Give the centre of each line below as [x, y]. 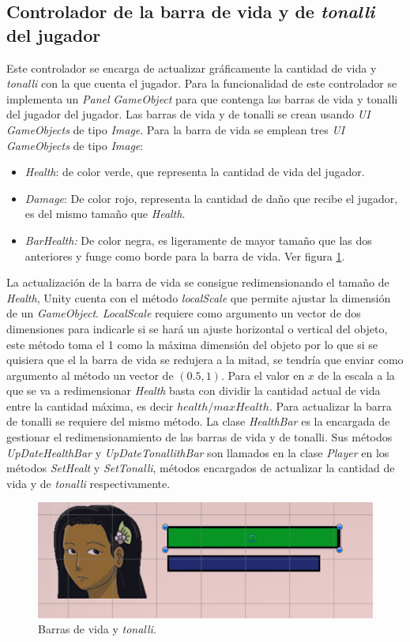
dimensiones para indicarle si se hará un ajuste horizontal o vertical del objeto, [197, 328]
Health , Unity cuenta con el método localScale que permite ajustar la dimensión [199, 297]
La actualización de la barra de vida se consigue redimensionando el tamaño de [198, 282]
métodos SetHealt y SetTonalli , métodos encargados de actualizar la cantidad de [201, 468]
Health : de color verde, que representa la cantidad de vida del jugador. [195, 172]
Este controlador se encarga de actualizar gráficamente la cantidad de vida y [192, 68]
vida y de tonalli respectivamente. [88, 483]
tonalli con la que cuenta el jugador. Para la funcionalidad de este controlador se [202, 83]
